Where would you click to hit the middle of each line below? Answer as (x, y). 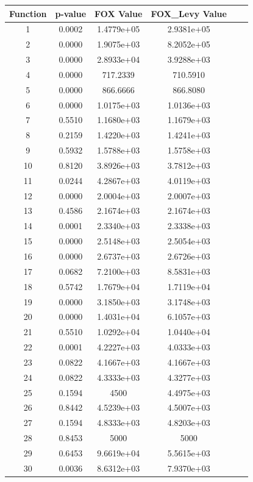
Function (28, 13)
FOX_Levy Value (189, 13)
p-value (71, 13)
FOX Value (119, 13)
